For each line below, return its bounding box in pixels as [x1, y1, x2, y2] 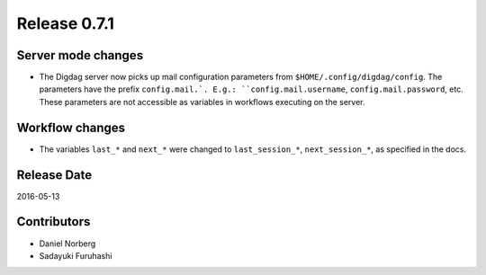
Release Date [16, 167, 93, 182]
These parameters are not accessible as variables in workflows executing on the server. [39, 96, 365, 107]
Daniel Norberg [39, 238, 96, 249]
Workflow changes [16, 120, 126, 135]
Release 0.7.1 [16, 13, 114, 33]
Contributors [16, 214, 91, 229]
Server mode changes [16, 48, 144, 63]
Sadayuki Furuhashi [39, 250, 112, 261]
